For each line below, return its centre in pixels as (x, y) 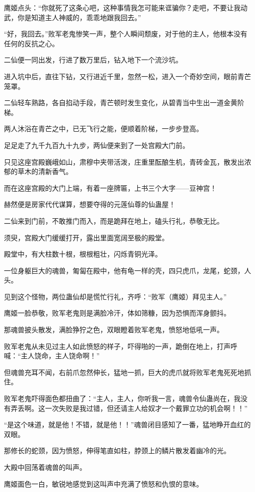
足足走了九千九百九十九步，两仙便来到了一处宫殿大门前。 (97, 145)
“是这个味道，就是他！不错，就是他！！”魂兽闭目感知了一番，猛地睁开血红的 (127, 424)
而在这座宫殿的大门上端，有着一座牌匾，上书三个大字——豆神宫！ (110, 188)
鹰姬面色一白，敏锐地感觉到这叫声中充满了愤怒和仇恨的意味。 (103, 483)
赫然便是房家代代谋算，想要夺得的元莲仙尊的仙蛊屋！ (90, 204)
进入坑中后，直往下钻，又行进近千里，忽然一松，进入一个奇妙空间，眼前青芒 (127, 76)
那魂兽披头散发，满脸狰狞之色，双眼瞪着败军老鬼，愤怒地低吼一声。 (114, 330)
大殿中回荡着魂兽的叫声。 (45, 467)
